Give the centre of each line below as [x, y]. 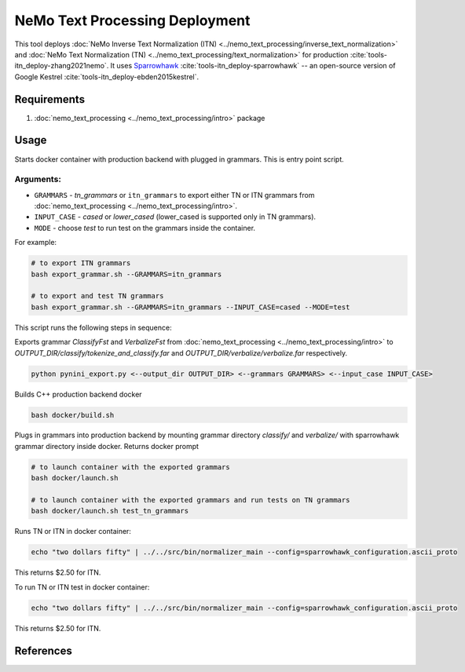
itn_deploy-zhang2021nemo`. [62, 66]
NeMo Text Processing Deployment [132, 20]
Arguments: [38, 179]
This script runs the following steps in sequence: [93, 327]
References [43, 650]
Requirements [50, 99]
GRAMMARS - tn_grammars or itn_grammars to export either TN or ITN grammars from [174, 195]
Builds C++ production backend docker [78, 394]
